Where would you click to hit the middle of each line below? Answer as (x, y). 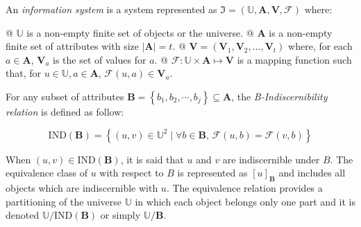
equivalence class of (47, 173)
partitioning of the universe (64, 201)
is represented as (212, 173)
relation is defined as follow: (65, 111)
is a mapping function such (294, 59)
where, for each (320, 46)
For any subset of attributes (65, 96)
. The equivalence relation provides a (244, 187)
